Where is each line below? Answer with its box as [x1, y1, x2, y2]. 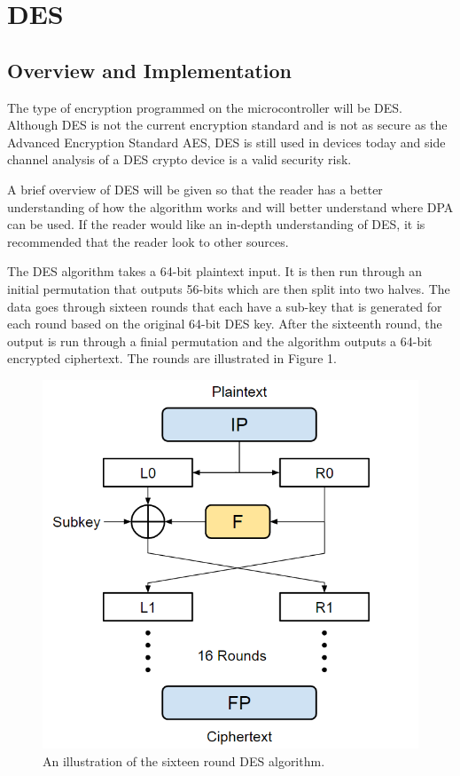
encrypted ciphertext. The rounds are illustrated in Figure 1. [7, 349, 338, 368]
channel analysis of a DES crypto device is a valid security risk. [7, 150, 352, 169]
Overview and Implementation [7, 56, 292, 83]
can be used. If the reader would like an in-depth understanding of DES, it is [7, 215, 425, 234]
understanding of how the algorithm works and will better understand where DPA [7, 197, 454, 216]
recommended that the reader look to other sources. [7, 232, 289, 250]
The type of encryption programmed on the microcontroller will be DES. [7, 98, 402, 116]
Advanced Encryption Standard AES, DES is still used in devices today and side [7, 132, 446, 151]
